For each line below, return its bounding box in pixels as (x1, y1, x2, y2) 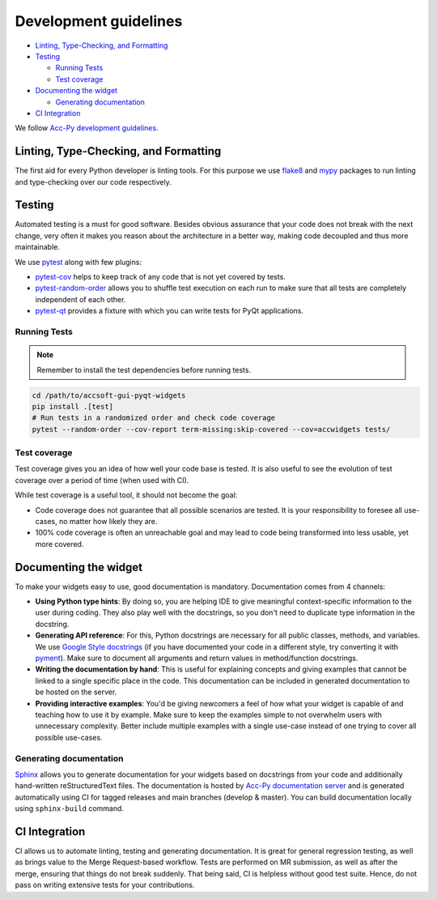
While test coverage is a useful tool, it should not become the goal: (15, 490, 238, 500)
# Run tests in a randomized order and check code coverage (32, 413, 276, 423)
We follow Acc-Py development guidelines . (15, 123, 159, 133)
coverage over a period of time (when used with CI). (15, 475, 189, 485)
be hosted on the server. (35, 687, 117, 697)
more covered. (35, 539, 84, 548)
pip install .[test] (32, 402, 113, 411)
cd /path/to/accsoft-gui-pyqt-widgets (32, 390, 186, 400)
